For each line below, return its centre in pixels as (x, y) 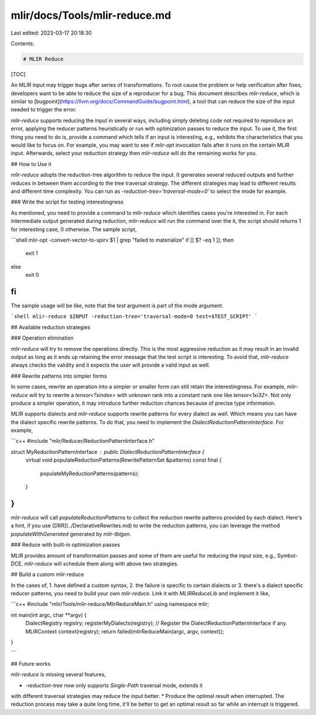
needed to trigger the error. (44, 110)
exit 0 (32, 275)
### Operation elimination (42, 338)
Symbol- (287, 555)
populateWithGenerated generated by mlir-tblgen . (71, 534)
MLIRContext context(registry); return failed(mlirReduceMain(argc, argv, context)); (125, 631)
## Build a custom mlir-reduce (47, 574)
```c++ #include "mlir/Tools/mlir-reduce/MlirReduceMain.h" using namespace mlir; (110, 604)
